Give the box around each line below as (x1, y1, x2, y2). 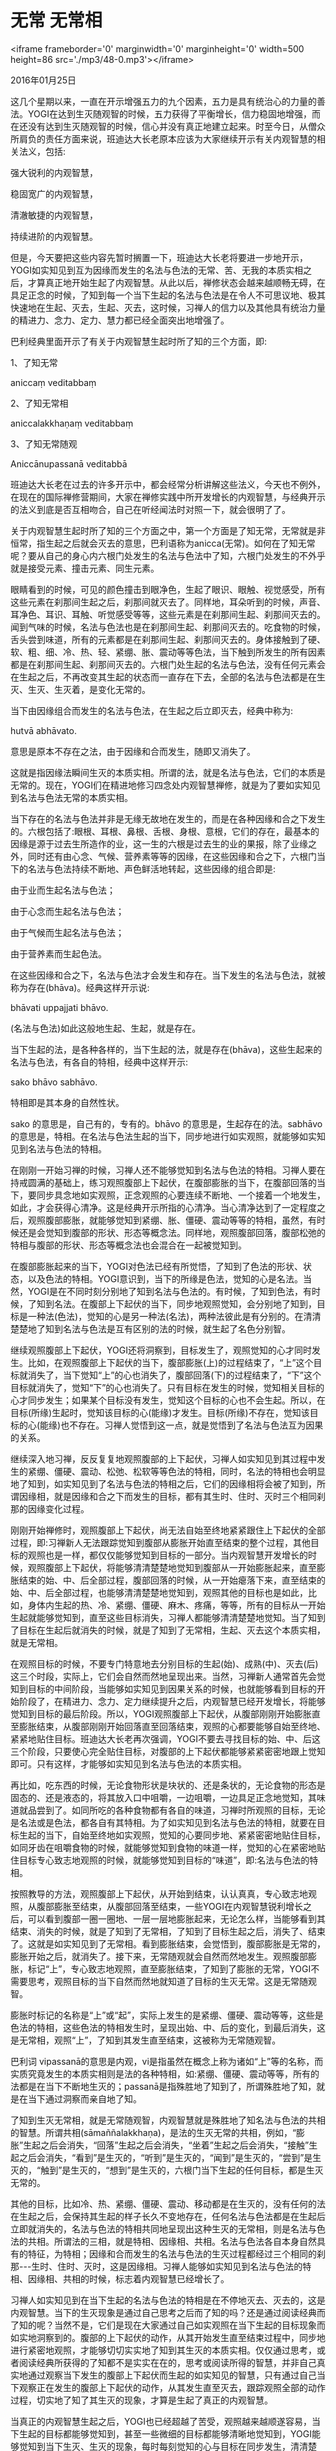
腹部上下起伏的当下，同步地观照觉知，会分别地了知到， (88, 1297, 317, 1310)
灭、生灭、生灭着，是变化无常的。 (10, 683, 151, 695)
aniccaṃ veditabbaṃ (10, 376, 97, 388)
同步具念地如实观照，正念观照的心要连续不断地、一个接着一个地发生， (36, 1189, 326, 1201)
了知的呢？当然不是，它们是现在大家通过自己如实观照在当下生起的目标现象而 (10, 2319, 326, 2331)
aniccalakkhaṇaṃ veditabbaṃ (10, 417, 134, 429)
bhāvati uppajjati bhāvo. (10, 1001, 109, 1013)
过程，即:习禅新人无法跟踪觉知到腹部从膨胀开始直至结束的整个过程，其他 (10, 1536, 312, 1548)
